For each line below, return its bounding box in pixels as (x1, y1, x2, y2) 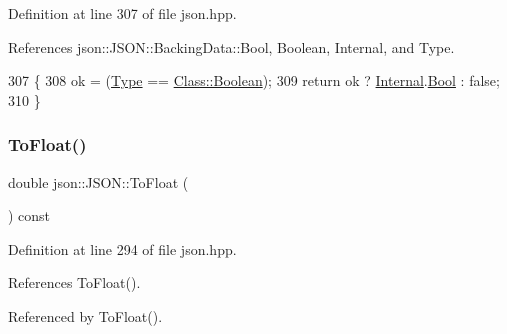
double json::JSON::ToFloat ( (8, 171, 189, 192)
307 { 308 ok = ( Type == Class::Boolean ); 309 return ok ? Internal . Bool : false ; (8, 70, 500, 91)
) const (8, 205, 51, 226)
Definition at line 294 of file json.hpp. (8, 238, 237, 259)
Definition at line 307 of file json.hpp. (8, 3, 237, 23)
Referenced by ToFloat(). (8, 305, 163, 326)
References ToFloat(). (8, 272, 141, 293)
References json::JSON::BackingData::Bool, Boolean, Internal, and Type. (8, 36, 455, 57)
